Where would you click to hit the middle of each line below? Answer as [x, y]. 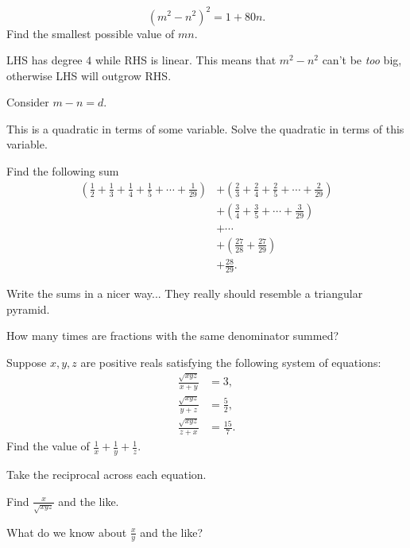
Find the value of [48, 446]
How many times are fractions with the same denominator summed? [173, 336]
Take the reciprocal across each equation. [106, 475]
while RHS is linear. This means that [186, 60]
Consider [28, 102]
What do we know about [67, 532]
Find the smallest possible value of [91, 33]
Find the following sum [63, 171]
